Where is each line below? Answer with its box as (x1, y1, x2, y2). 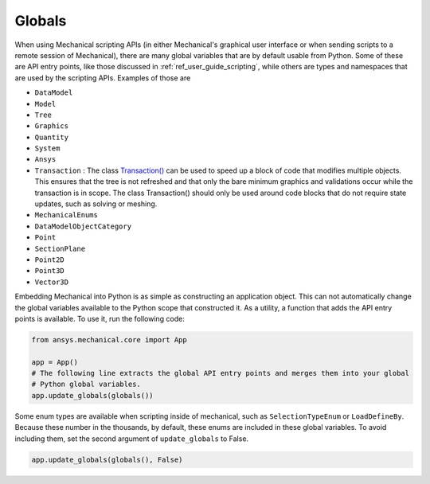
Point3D (34, 267, 65, 275)
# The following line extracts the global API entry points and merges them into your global (31, 369, 410, 378)
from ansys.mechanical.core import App (31, 335, 187, 344)
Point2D (34, 255, 65, 264)
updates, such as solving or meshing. (34, 199, 158, 209)
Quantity (34, 132, 69, 142)
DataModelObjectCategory (34, 221, 131, 231)
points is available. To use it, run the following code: (14, 314, 185, 323)
